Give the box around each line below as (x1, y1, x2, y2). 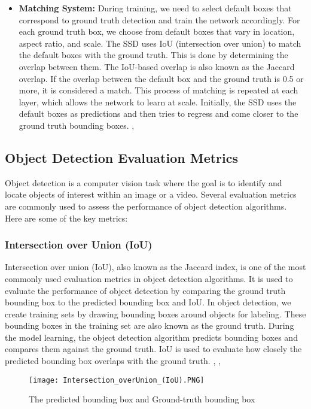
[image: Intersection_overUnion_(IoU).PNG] (29, 375, 205, 384)
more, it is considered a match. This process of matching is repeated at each (19, 84, 298, 96)
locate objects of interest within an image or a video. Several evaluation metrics (5, 188, 297, 201)
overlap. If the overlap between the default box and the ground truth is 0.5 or (19, 72, 304, 84)
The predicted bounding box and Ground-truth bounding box (29, 393, 255, 405)
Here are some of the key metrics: (5, 211, 128, 224)
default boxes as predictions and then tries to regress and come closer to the (19, 107, 298, 120)
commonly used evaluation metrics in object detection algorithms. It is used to (5, 272, 293, 284)
